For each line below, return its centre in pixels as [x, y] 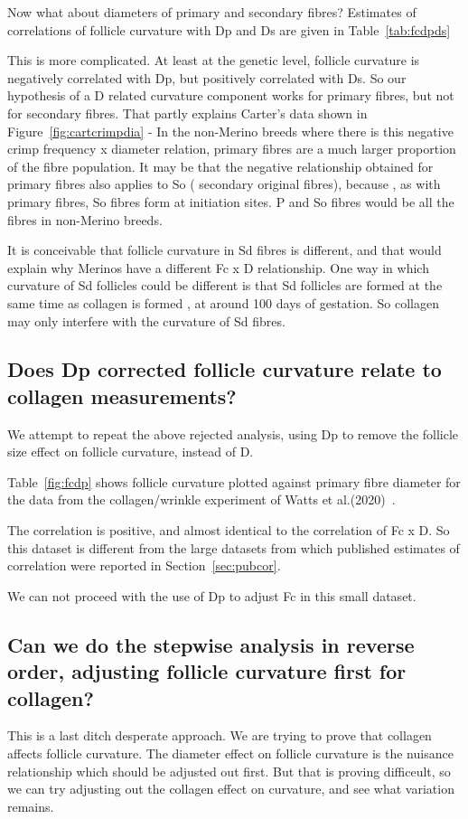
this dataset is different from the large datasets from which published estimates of [234, 547]
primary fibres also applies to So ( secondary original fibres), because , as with [224, 184]
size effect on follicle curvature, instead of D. [131, 452]
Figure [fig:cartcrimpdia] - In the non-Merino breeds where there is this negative [230, 131]
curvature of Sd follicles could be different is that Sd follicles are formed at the [225, 285]
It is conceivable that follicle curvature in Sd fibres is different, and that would [225, 250]
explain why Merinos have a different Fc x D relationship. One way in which [218, 267]
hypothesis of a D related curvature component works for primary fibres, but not [231, 95]
